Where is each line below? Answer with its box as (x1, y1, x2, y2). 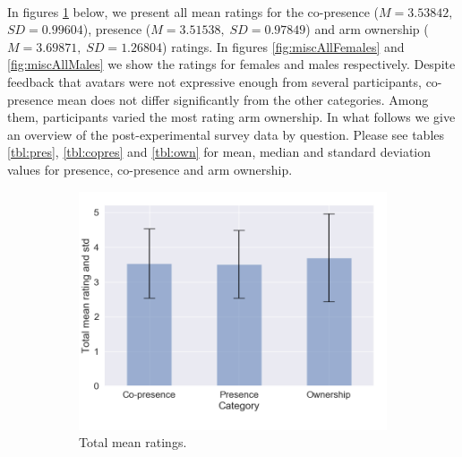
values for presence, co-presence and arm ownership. (7, 160, 293, 178)
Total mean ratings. (79, 433, 187, 452)
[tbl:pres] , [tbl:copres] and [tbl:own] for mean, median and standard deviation (7, 142, 432, 161)
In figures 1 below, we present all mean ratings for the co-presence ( (7, 2, 380, 21)
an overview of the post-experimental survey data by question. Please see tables (7, 125, 445, 143)
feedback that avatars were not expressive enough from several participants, (7, 72, 422, 91)
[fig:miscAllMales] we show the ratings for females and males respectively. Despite (7, 55, 456, 73)
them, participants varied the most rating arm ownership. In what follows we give (7, 108, 456, 126)
